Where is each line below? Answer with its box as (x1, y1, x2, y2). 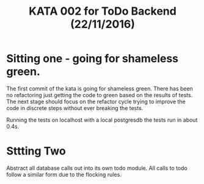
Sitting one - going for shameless (6, 52, 179, 65)
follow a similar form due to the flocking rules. (6, 171, 122, 178)
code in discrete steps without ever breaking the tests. (6, 104, 144, 111)
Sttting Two (6, 144, 66, 158)
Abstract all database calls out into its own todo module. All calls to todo (6, 164, 188, 172)
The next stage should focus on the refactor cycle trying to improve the (6, 98, 186, 105)
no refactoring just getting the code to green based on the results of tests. (6, 91, 193, 98)
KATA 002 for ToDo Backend (28, 4, 177, 18)
